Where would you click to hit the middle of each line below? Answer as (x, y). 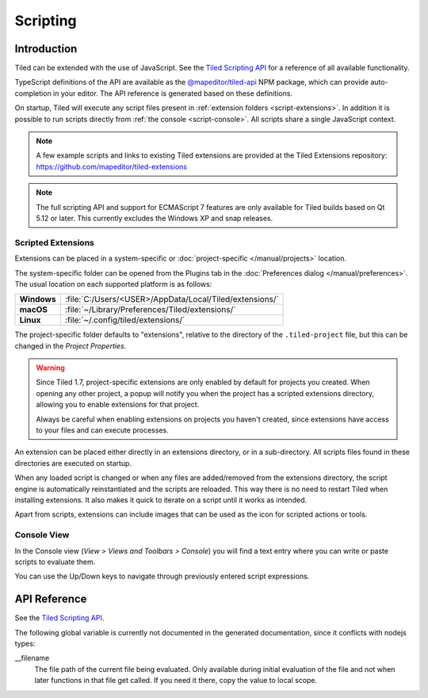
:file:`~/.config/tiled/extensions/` (125, 320)
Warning (50, 368)
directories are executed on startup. (73, 463)
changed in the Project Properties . (71, 345)
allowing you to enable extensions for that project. (118, 405)
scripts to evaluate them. (55, 562)
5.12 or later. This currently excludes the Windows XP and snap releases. (155, 218)
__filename (32, 658)
